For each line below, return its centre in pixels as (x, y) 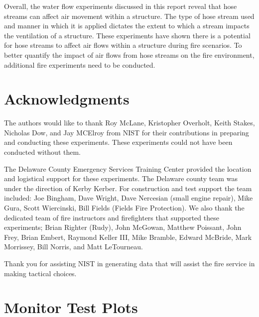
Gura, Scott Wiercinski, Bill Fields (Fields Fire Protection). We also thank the (124, 208)
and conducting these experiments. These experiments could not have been (118, 142)
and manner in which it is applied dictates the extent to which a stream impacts (127, 26)
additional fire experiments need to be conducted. (80, 64)
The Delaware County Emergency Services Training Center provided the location (128, 168)
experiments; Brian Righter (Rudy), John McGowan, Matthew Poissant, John (123, 227)
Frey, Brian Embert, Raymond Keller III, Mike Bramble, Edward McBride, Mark (128, 237)
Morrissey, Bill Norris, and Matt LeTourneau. (73, 247)
